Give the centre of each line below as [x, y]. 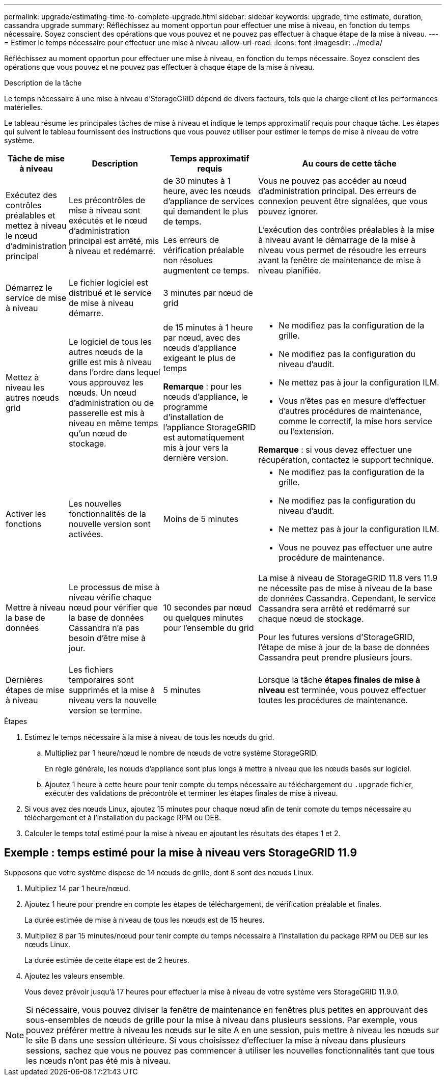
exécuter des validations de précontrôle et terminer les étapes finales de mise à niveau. [191, 793]
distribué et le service [110, 293]
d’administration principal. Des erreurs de [337, 191]
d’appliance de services [208, 201]
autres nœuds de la [106, 352]
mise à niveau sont [104, 210]
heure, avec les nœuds [207, 191]
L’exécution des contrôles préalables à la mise [346, 230]
